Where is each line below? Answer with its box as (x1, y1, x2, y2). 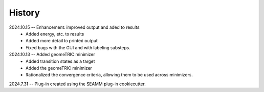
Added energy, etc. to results (25, 31, 84, 37)
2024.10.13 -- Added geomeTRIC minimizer (9, 52, 95, 57)
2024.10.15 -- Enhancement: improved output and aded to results (9, 24, 140, 30)
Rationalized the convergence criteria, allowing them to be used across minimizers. (25, 72, 193, 78)
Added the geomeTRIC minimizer (25, 65, 92, 71)
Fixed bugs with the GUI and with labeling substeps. (25, 44, 131, 51)
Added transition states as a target (25, 58, 95, 64)
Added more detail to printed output (25, 38, 98, 44)
